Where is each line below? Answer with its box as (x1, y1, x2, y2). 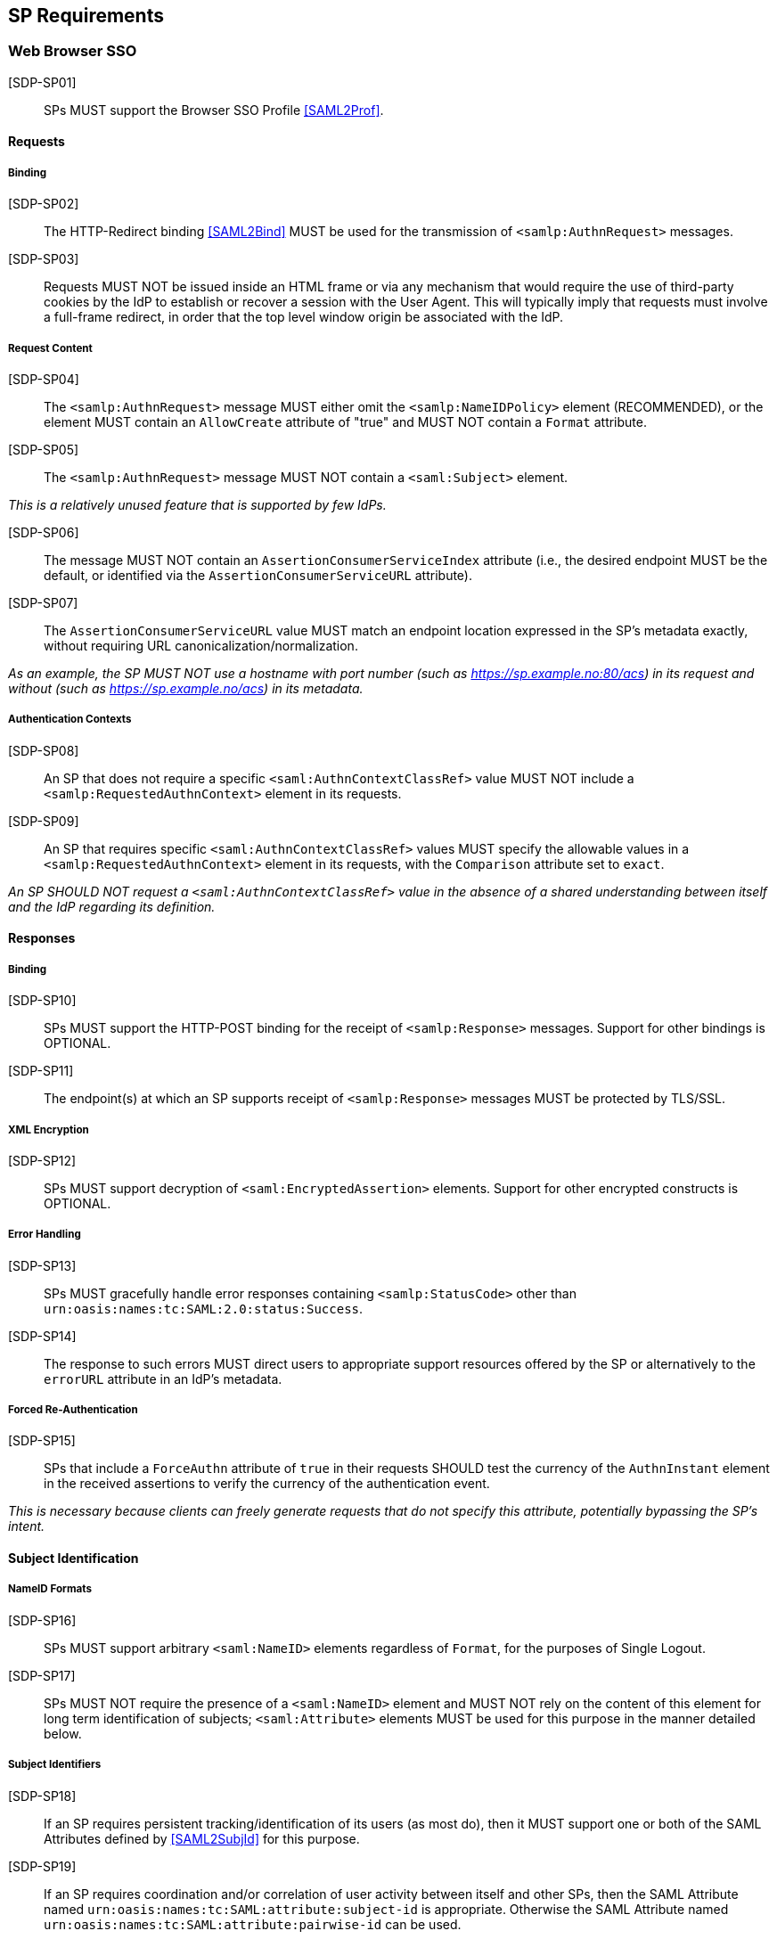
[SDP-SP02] (8, 196, 79, 212)
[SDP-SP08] (8, 742, 79, 758)
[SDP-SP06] (8, 524, 79, 540)
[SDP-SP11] (8, 1063, 74, 1079)
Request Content (8, 341, 93, 355)
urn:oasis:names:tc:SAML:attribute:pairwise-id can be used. (44, 1916, 462, 1932)
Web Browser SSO (8, 42, 137, 61)
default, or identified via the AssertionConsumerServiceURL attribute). (44, 567, 472, 583)
